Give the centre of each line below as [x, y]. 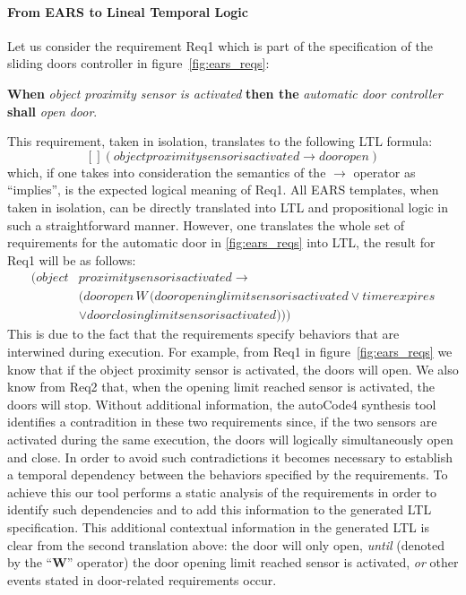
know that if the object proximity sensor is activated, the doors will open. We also [233, 369]
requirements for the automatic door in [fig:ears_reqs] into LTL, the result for [221, 242]
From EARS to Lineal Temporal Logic [128, 11]
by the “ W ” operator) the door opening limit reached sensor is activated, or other [233, 562]
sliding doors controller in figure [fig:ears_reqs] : [138, 63]
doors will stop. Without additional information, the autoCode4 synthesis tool [222, 404]
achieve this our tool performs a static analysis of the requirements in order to [222, 492]
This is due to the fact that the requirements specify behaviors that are [203, 334]
